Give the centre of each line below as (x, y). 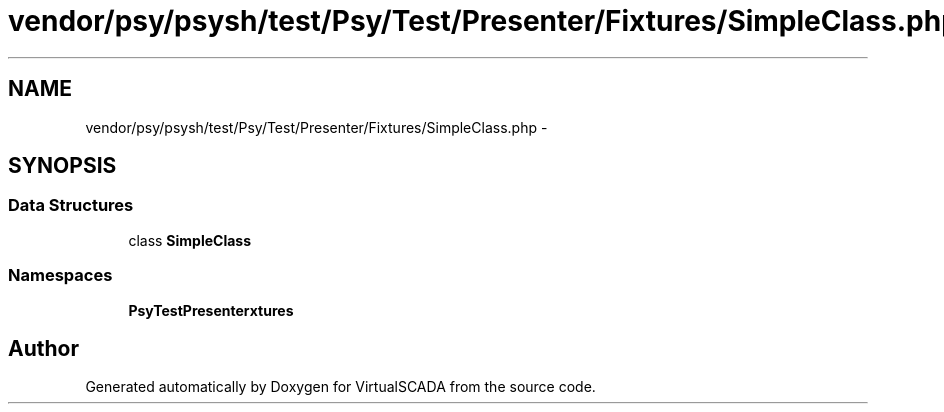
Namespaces (60, 275)
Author (43, 348)
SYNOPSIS (62, 166)
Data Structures (71, 205)
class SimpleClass (190, 240)
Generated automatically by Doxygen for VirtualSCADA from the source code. (340, 387)
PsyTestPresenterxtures (211, 310)
